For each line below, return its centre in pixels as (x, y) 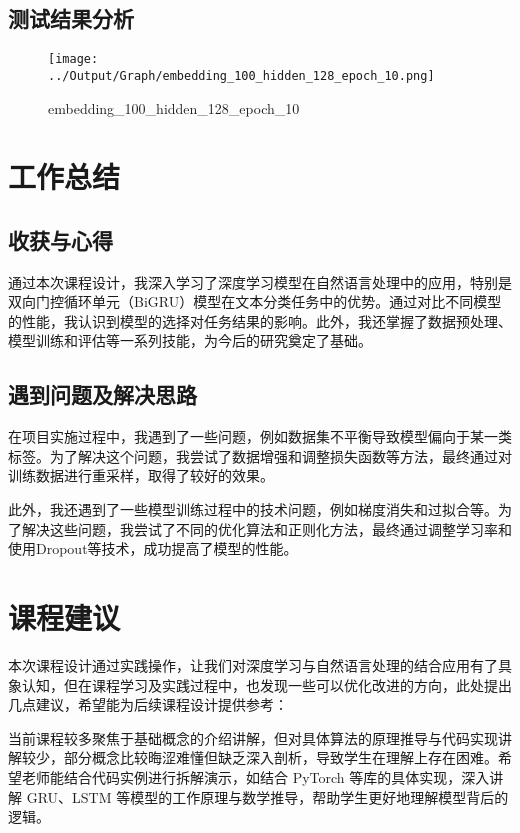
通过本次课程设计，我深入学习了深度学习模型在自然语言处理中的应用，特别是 (260, 281)
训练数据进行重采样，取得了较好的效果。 (141, 475)
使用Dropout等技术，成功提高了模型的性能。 (153, 548)
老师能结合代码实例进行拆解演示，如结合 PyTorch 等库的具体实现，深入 (255, 776)
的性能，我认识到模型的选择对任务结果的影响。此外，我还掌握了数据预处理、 (260, 320)
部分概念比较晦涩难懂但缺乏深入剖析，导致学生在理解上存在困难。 (280, 757)
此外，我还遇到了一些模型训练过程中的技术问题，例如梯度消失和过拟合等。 (253, 509)
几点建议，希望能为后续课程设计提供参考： (148, 704)
